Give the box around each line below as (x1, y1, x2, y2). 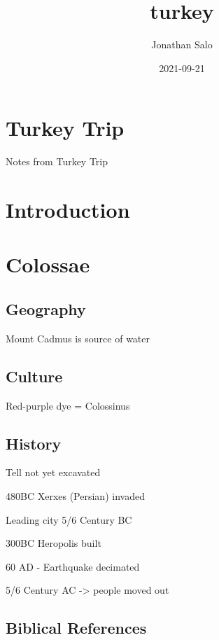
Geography (6, 298, 86, 319)
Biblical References (6, 617, 147, 639)
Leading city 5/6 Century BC (6, 512, 132, 527)
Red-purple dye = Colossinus (6, 398, 130, 412)
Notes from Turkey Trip (6, 154, 108, 169)
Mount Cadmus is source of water (6, 331, 150, 345)
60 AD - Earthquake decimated (6, 559, 140, 573)
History (6, 432, 62, 454)
